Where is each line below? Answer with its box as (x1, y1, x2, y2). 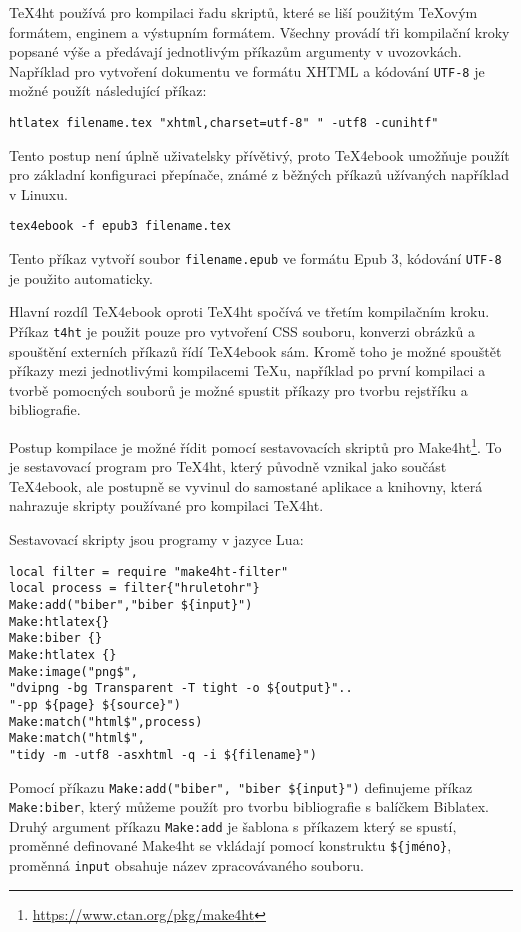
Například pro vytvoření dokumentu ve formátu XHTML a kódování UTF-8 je (9, 60, 485, 81)
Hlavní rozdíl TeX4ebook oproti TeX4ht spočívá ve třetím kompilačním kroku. (9, 301, 490, 322)
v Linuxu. (9, 183, 68, 204)
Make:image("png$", (9, 664, 138, 679)
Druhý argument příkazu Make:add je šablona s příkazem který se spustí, (9, 815, 457, 836)
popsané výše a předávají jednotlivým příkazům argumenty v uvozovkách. (9, 41, 462, 62)
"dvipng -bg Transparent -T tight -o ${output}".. (9, 681, 353, 696)
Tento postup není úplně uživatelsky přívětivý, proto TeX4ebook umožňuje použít (9, 144, 510, 165)
